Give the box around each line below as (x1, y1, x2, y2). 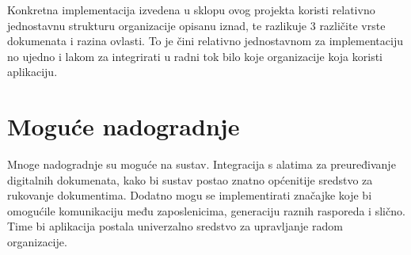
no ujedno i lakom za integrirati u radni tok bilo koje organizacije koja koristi (7, 48, 382, 64)
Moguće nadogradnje (7, 110, 240, 143)
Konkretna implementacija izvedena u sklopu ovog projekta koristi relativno (7, 2, 375, 17)
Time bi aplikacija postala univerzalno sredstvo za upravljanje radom (7, 218, 343, 234)
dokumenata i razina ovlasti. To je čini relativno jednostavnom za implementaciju (7, 32, 403, 49)
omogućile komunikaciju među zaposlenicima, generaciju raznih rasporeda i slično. (7, 202, 405, 219)
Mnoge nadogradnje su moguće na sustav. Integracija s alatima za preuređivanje (7, 156, 396, 173)
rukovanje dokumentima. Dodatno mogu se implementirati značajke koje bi (7, 187, 372, 204)
